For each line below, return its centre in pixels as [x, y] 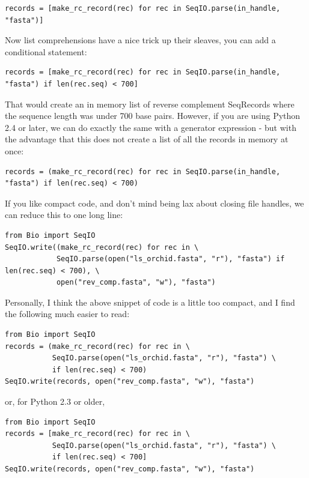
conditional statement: [46, 51]
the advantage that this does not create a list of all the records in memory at [147, 139]
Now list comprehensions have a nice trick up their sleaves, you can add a [140, 40]
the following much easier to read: [67, 314]
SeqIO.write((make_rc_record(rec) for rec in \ [102, 247]
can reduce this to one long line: [64, 215]
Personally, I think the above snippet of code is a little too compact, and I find [150, 302]
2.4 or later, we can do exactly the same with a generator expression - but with [151, 127]
